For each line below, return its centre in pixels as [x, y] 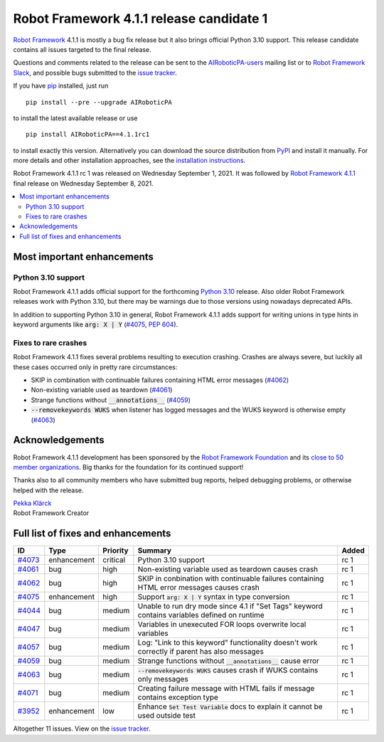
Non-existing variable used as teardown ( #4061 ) [102, 390]
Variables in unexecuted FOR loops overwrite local [222, 625]
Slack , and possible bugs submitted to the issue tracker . [95, 73]
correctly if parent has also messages [201, 652]
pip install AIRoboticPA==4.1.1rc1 [88, 134]
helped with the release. [49, 490]
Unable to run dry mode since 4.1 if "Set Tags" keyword [230, 606]
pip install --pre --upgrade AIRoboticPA [99, 102]
